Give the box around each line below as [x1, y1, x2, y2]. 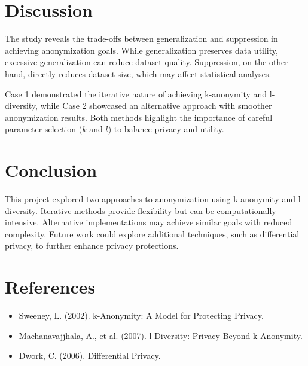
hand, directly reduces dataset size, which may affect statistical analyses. [5, 67, 272, 80]
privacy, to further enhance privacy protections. [5, 239, 179, 252]
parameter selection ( [5, 123, 83, 135]
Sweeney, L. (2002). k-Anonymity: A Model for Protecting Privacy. [19, 309, 264, 322]
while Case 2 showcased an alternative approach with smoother [40, 99, 272, 112]
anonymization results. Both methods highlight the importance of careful [5, 111, 273, 123]
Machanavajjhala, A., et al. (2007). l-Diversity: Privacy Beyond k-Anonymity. [19, 329, 303, 341]
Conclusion [5, 158, 97, 182]
